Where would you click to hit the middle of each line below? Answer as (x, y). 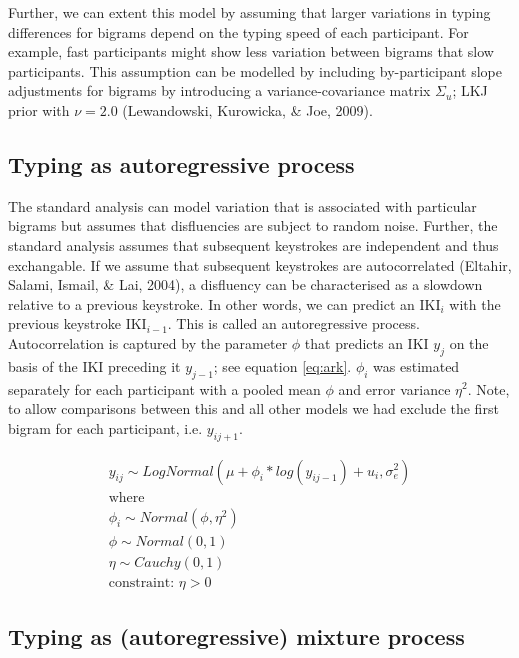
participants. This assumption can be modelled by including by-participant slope (255, 70)
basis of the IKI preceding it (94, 365)
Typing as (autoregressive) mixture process (236, 636)
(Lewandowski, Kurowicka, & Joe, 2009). (247, 109)
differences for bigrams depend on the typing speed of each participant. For (238, 31)
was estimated (416, 365)
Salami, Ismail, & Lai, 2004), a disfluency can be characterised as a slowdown (245, 284)
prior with (39, 109)
